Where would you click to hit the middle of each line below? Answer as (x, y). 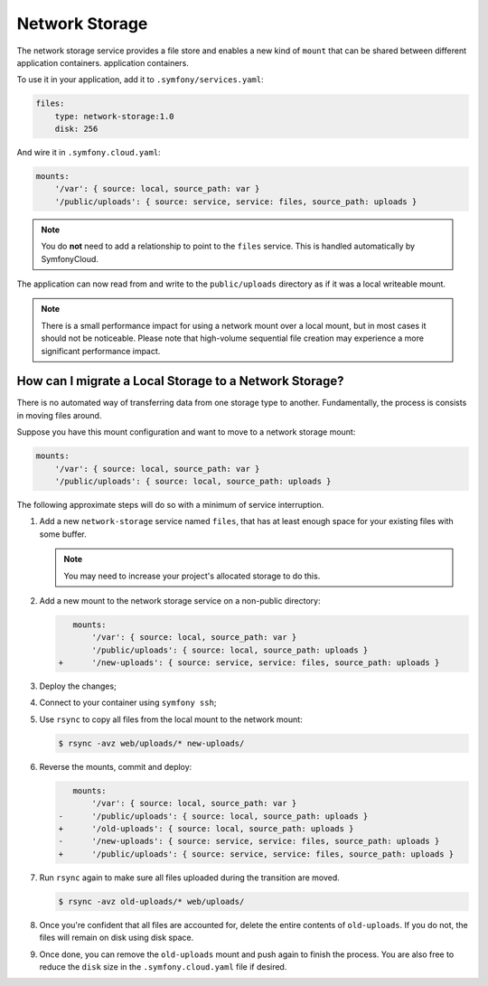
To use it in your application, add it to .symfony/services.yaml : (140, 80)
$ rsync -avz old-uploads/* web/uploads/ (151, 901)
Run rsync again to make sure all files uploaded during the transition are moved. (190, 878)
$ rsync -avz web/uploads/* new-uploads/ (151, 743)
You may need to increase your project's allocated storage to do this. (192, 576)
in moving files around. (59, 415)
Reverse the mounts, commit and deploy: (116, 766)
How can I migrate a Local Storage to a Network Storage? (180, 381)
